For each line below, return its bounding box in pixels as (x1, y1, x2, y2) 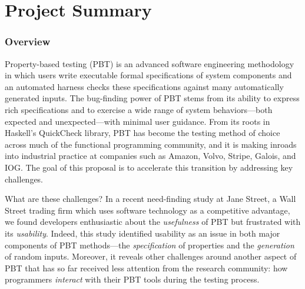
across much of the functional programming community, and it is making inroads (5, 138, 297, 150)
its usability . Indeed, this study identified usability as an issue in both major (5, 227, 280, 239)
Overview (5, 34, 51, 49)
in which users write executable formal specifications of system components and (5, 69, 292, 81)
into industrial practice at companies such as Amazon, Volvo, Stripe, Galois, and (5, 150, 296, 162)
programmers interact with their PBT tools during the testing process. (5, 273, 260, 285)
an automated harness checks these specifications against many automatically (5, 80, 284, 92)
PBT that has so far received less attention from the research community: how (5, 261, 288, 274)
